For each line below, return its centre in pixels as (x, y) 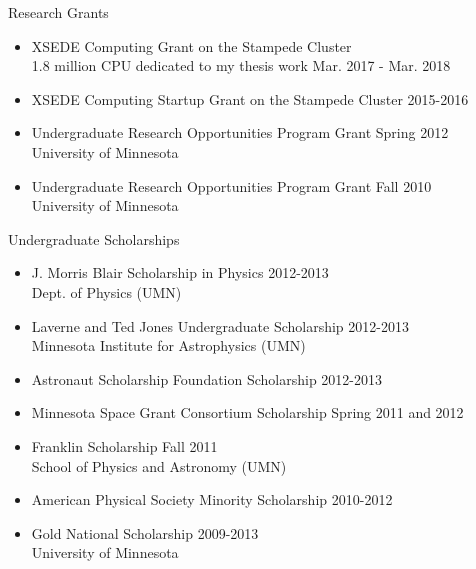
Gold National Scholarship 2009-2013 (145, 532)
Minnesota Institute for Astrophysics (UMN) (168, 345)
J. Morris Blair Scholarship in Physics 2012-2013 (180, 272)
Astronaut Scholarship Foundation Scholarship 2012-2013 (207, 378)
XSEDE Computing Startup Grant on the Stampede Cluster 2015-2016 (250, 98)
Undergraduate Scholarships (94, 238)
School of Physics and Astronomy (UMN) (159, 465)
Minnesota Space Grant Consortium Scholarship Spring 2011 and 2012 (247, 412)
